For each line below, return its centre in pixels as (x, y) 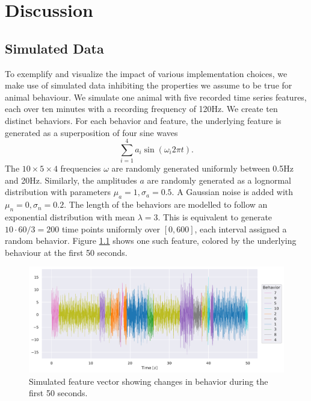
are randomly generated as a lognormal (219, 180)
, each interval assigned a (241, 228)
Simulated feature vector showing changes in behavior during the (149, 381)
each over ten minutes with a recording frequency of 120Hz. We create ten (141, 109)
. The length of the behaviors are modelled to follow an (166, 204)
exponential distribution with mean (70, 217)
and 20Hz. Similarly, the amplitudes (71, 180)
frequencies (81, 168)
